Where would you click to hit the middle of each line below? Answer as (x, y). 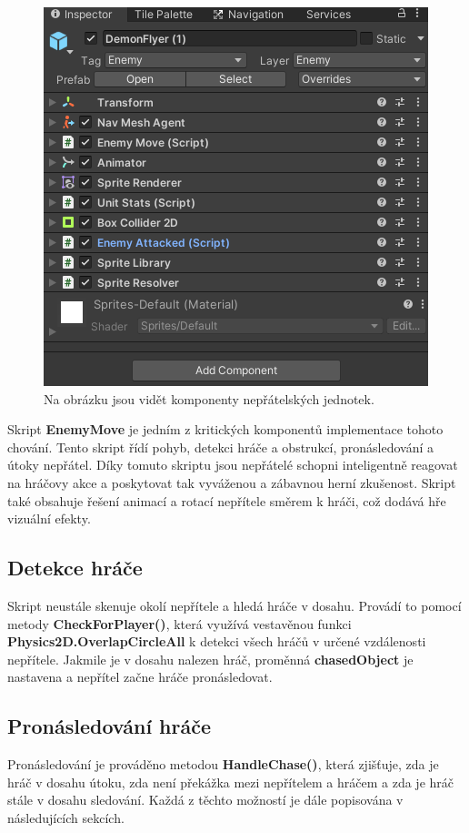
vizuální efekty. (49, 518)
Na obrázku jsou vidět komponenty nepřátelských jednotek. (209, 398)
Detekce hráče (75, 568)
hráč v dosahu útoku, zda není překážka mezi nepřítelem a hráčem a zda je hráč (231, 782)
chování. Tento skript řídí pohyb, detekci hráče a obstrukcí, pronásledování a (221, 447)
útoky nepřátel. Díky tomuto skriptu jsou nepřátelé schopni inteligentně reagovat (233, 465)
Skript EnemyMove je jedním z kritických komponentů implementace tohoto (225, 429)
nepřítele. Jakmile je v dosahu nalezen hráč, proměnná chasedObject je (210, 659)
